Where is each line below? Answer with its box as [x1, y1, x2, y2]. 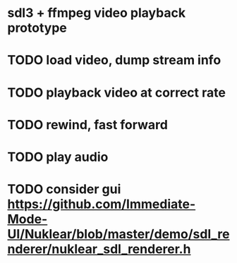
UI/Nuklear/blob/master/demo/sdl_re [7, 226, 230, 243]
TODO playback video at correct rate [7, 85, 226, 100]
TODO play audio [7, 149, 109, 165]
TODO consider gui [7, 181, 121, 197]
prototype [7, 20, 67, 36]
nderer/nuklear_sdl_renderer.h [7, 241, 191, 257]
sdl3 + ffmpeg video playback [7, 5, 186, 21]
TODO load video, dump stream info [7, 52, 221, 68]
